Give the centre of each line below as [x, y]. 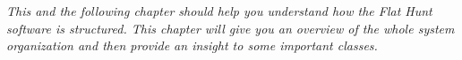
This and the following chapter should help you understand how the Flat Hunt [219, 11]
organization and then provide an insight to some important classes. [192, 45]
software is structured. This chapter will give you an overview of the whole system [231, 28]
